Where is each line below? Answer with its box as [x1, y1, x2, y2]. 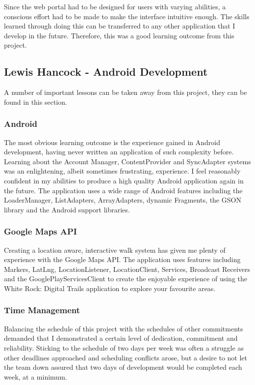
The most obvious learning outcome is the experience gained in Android [4, 137, 220, 147]
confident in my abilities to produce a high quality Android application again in [4, 175, 244, 185]
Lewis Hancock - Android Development [4, 64, 208, 79]
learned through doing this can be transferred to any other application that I [4, 21, 235, 31]
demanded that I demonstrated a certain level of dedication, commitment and [4, 333, 238, 343]
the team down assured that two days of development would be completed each [4, 362, 242, 372]
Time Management [4, 304, 80, 316]
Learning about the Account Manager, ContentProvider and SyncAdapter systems [4, 156, 251, 166]
